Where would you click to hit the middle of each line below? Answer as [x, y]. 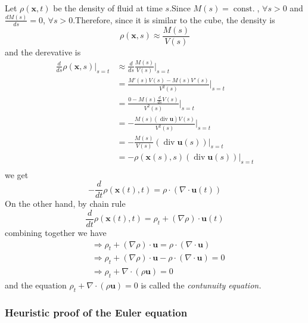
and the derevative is [43, 52]
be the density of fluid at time [108, 8]
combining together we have [56, 233]
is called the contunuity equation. [201, 285]
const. [244, 9]
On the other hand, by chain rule [65, 204]
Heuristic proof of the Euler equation [96, 312]
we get [17, 174]
